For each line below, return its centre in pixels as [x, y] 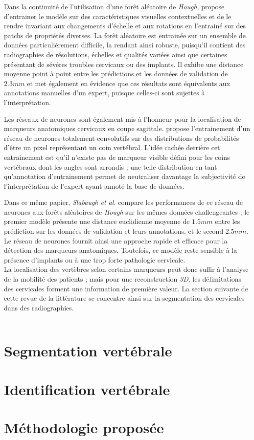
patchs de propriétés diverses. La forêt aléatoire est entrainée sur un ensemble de [125, 35]
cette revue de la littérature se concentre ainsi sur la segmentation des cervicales [124, 298]
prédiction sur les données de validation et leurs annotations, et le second [114, 231]
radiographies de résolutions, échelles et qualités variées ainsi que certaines [115, 54]
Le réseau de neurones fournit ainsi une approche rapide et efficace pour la [116, 240]
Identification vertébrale [87, 389]
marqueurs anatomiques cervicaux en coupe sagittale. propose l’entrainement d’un [127, 128]
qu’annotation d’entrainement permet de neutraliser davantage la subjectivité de [125, 176]
